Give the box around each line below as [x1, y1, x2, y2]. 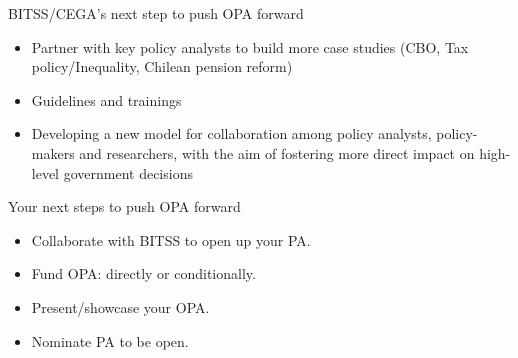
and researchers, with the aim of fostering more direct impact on [79, 142, 475, 163]
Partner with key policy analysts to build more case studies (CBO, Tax [31, 36, 469, 57]
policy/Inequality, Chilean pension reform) [31, 56, 293, 77]
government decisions [63, 162, 193, 183]
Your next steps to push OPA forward [8, 196, 241, 217]
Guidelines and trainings [31, 89, 182, 110]
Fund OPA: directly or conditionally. [31, 263, 256, 284]
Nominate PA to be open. [31, 330, 189, 351]
